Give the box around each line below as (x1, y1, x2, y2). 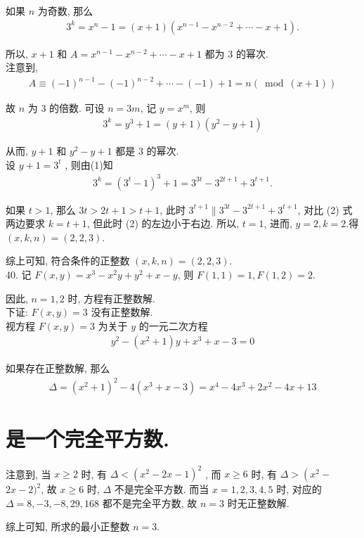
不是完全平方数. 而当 (114, 482, 209, 497)
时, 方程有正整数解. (67, 290, 155, 305)
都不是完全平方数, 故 (102, 495, 197, 510)
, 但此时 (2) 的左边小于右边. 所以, (86, 216, 240, 231)
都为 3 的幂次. (204, 46, 268, 60)
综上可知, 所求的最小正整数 (6, 519, 130, 534)
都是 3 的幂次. (115, 143, 179, 158)
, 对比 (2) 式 (297, 202, 353, 217)
